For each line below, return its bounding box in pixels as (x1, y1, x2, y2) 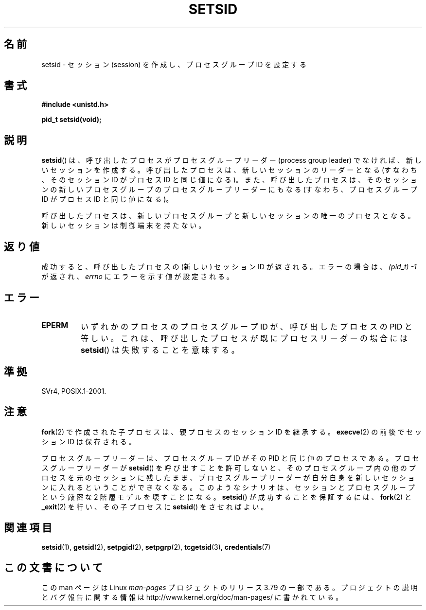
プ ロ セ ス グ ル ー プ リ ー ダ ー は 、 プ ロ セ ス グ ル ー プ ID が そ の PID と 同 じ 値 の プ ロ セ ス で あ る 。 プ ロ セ (41, 453, 419, 462)
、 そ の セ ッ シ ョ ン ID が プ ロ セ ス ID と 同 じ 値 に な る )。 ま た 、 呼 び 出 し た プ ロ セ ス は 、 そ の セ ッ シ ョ (41, 175, 417, 184)
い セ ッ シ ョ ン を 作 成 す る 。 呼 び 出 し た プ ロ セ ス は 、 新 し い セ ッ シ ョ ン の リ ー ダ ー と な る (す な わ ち (41, 166, 417, 174)
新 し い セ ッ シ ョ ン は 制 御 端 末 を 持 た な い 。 (41, 221, 206, 230)
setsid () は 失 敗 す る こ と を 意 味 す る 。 (80, 345, 239, 355)
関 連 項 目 (4, 522, 52, 534)
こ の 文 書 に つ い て (4, 561, 103, 574)
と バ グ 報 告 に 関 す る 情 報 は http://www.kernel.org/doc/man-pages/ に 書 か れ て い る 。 (41, 593, 343, 602)
